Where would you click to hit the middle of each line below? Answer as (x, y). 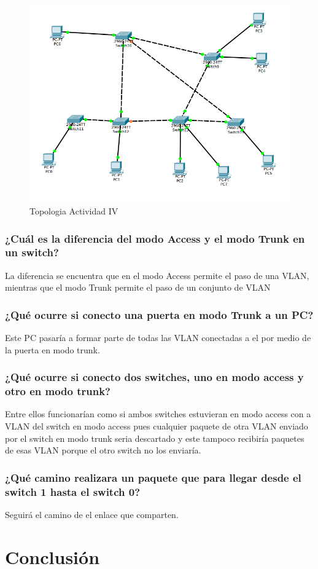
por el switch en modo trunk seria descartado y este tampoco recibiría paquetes (155, 438)
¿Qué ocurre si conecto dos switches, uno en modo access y (154, 377)
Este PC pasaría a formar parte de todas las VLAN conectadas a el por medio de (158, 338)
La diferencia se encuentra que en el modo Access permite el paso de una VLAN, (157, 275)
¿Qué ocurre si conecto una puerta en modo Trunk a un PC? (159, 314)
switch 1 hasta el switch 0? (73, 491)
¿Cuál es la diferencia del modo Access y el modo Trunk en (155, 238)
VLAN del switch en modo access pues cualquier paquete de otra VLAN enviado (157, 426)
